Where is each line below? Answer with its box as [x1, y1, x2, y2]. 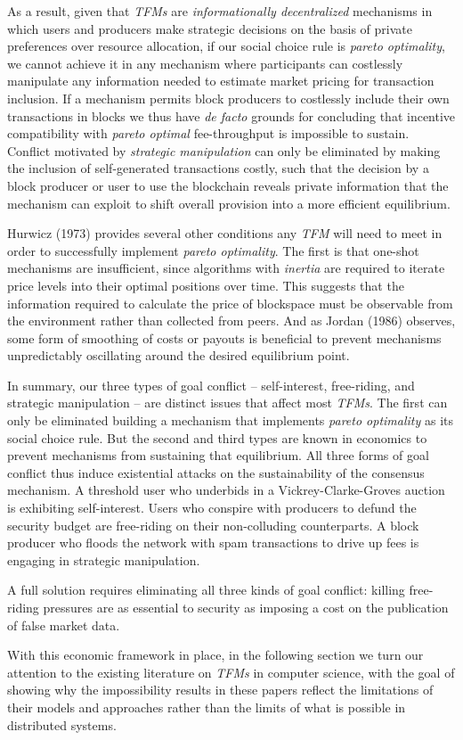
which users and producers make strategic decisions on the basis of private [7, 19, 412, 37]
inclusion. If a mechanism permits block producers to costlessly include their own [7, 88, 450, 107]
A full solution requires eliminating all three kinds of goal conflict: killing [7, 580, 405, 599]
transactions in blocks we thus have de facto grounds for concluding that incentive [7, 106, 456, 125]
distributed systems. [7, 715, 117, 734]
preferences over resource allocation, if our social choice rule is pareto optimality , [7, 37, 445, 55]
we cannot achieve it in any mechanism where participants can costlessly [7, 53, 403, 72]
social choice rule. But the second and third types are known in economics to [7, 428, 427, 447]
